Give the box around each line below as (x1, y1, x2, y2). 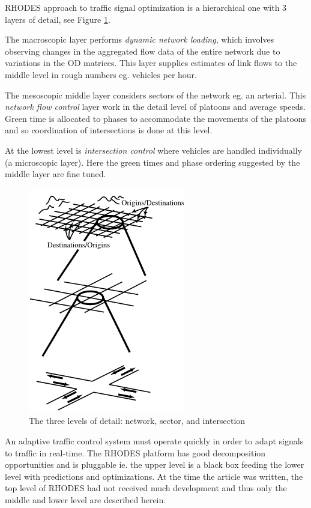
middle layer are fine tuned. (5, 168, 106, 180)
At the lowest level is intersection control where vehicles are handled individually (5, 144, 302, 156)
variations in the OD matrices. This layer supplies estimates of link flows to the (5, 56, 297, 69)
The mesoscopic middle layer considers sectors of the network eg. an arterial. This (5, 88, 306, 101)
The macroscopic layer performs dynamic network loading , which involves (5, 33, 274, 46)
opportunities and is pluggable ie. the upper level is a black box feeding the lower (5, 458, 304, 471)
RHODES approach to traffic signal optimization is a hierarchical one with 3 (5, 1, 287, 13)
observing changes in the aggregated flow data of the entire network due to (5, 44, 280, 57)
